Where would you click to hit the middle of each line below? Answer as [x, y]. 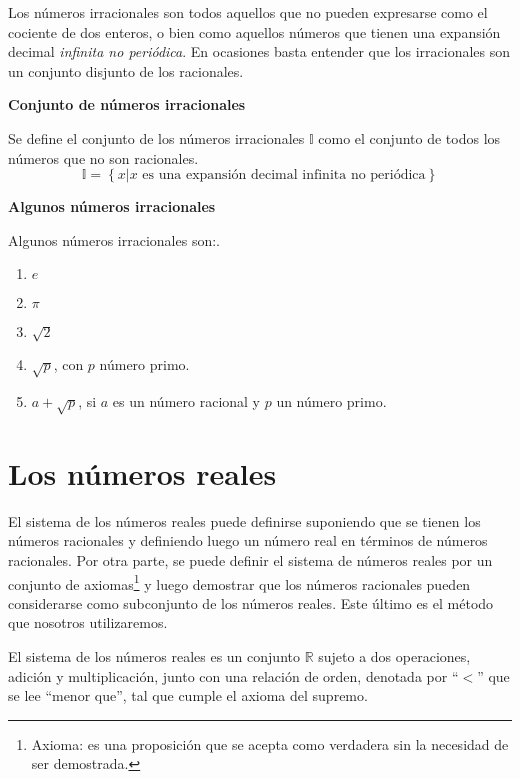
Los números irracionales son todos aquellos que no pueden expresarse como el [248, 12]
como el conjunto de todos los [409, 137]
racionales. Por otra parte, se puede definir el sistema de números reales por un [250, 559]
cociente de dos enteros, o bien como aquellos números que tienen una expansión [254, 31]
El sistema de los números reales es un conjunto [154, 655]
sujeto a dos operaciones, [394, 655]
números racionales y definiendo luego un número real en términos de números [248, 540]
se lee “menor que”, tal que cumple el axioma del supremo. [188, 695]
